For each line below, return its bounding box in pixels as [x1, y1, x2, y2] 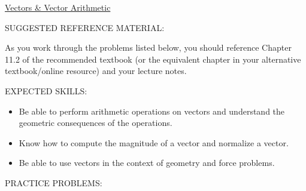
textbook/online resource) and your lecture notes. [5, 64, 187, 77]
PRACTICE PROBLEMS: [5, 176, 102, 189]
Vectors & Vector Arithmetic [5, 1, 111, 13]
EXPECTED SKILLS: [5, 84, 87, 97]
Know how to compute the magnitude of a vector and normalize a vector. [19, 136, 289, 149]
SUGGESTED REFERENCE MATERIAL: [5, 21, 165, 33]
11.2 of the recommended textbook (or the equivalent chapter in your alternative [5, 53, 301, 65]
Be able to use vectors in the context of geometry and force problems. [19, 156, 275, 169]
